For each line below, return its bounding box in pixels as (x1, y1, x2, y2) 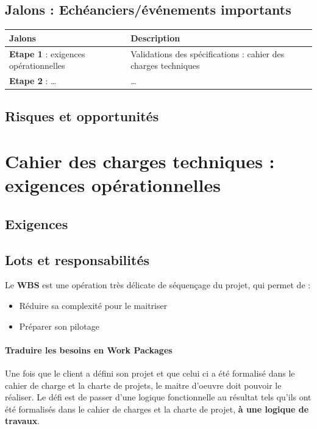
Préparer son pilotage (19, 319, 99, 332)
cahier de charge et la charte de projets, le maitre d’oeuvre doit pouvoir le (5, 378, 282, 391)
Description (130, 31, 180, 44)
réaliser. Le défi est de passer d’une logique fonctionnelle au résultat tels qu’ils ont (5, 391, 312, 403)
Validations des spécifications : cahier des (130, 47, 285, 60)
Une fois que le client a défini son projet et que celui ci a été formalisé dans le (5, 366, 295, 379)
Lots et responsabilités (5, 250, 149, 269)
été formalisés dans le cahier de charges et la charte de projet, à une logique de (5, 402, 309, 415)
